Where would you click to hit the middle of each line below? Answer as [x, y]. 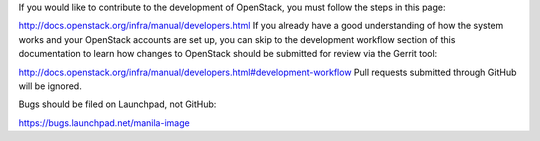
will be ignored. [50, 86]
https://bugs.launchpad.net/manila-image [104, 122]
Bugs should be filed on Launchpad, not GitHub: [117, 104]
